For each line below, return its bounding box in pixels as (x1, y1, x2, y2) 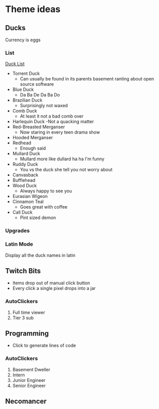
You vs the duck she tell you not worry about (20, 167, 113, 173)
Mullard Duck (12, 151, 40, 157)
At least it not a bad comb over (20, 113, 84, 119)
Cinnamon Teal (12, 198, 44, 204)
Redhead (12, 140, 32, 146)
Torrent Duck (12, 70, 40, 76)
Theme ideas (5, 4, 61, 15)
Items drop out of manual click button (12, 280, 90, 286)
